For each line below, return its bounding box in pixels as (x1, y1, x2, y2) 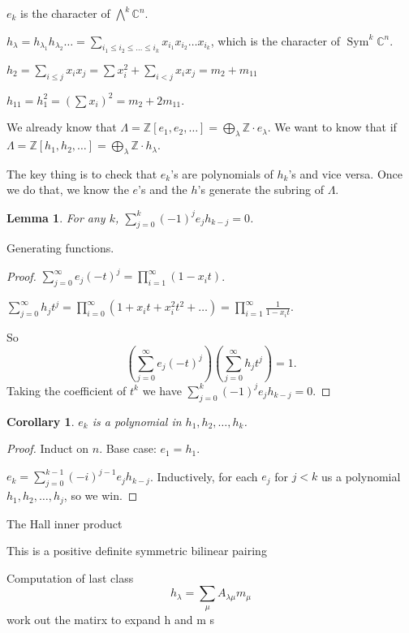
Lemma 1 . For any (6, 209, 105, 226)
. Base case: (99, 440, 157, 457)
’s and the (138, 181, 187, 198)
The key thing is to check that (6, 165, 157, 182)
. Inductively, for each (149, 467, 258, 484)
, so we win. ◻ (63, 487, 138, 504)
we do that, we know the (6, 181, 129, 198)
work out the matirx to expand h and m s (6, 610, 215, 627)
